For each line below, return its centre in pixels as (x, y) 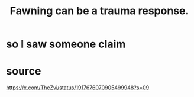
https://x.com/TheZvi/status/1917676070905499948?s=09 (78, 88)
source (24, 71)
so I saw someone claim (66, 44)
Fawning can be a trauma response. (99, 11)
